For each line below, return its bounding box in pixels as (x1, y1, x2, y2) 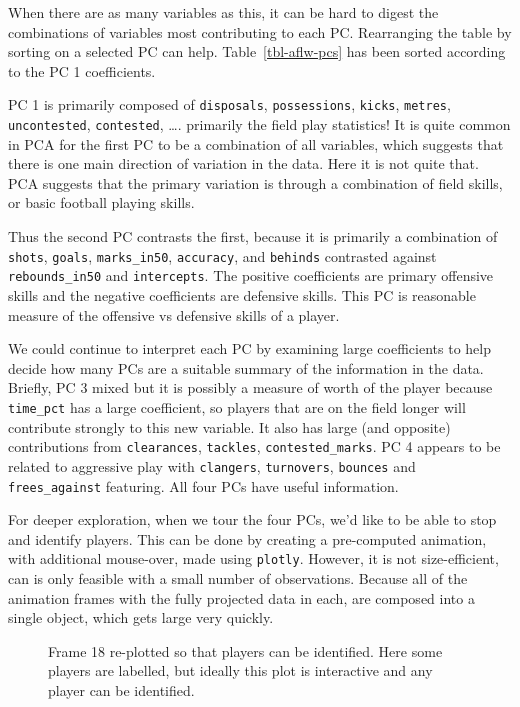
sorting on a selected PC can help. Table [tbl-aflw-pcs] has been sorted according (8, 41, 506, 62)
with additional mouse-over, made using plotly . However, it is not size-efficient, (8, 548, 499, 569)
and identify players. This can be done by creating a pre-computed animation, (8, 528, 487, 549)
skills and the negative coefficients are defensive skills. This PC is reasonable (8, 284, 476, 305)
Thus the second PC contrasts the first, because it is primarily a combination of (8, 226, 498, 247)
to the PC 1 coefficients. (8, 60, 156, 81)
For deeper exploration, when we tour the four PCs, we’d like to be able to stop (8, 509, 497, 530)
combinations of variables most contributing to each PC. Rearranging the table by (8, 21, 512, 42)
